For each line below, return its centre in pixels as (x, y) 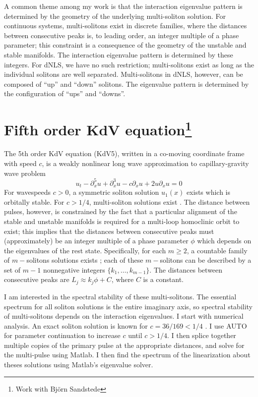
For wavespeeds (28, 192)
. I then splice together (201, 335)
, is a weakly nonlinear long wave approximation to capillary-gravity (145, 163)
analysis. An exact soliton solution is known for (76, 325)
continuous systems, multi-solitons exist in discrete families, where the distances (126, 26)
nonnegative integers (74, 269)
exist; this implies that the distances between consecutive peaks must (109, 231)
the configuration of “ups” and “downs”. (65, 93)
